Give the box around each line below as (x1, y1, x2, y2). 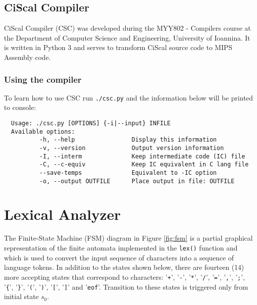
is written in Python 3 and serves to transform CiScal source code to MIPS (4, 42, 233, 52)
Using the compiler (4, 73, 82, 85)
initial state (4, 291, 39, 302)
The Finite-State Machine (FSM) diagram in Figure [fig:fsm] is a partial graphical (4, 233, 253, 243)
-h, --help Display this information (39, 136, 217, 144)
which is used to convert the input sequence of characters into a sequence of (4, 252, 234, 262)
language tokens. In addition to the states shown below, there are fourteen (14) (4, 262, 244, 272)
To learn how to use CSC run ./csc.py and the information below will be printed (4, 92, 253, 102)
